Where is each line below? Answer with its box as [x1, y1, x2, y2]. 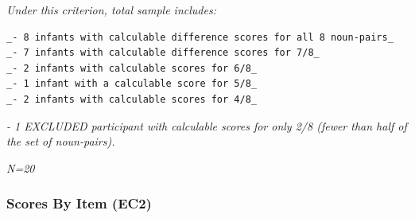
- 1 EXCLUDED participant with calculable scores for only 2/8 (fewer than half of [6, 117, 407, 134]
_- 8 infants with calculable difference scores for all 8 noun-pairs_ [6, 31, 394, 43]
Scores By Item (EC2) [6, 193, 152, 213]
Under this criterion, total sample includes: [6, 2, 216, 18]
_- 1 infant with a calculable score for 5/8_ [6, 78, 257, 90]
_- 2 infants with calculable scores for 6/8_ [6, 62, 257, 74]
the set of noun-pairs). [6, 133, 115, 150]
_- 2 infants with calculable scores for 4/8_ [6, 93, 257, 105]
